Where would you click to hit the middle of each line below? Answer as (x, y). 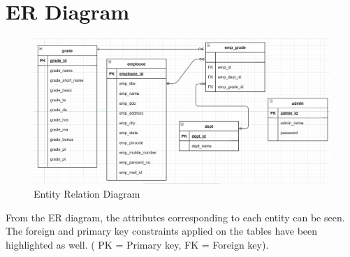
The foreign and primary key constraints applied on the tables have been (162, 231)
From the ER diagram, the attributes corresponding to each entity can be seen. (175, 217)
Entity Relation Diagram (87, 193)
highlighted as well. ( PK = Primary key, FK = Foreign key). (137, 244)
